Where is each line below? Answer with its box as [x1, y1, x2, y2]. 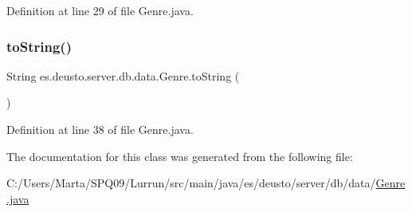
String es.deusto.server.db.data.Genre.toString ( [6, 67, 240, 84]
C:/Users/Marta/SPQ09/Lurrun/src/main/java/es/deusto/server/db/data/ [6, 175, 376, 191]
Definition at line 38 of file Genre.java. [6, 121, 194, 137]
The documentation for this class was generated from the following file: [6, 147, 353, 164]
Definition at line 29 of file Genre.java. [6, 2, 194, 18]
